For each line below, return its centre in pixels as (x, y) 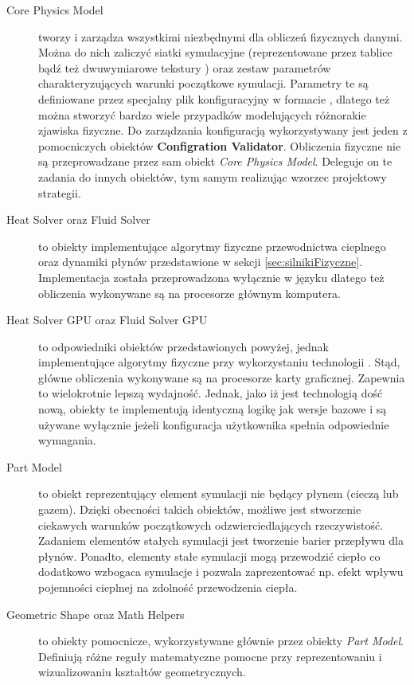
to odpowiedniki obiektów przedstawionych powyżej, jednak (184, 346)
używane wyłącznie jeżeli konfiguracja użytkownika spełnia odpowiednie (214, 424)
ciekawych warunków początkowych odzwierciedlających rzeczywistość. (211, 525)
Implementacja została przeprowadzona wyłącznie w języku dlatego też (211, 277)
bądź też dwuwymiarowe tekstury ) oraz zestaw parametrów (185, 67)
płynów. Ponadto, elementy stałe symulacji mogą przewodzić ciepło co (209, 556)
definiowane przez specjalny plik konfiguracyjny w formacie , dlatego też (214, 98)
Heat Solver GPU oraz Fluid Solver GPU (107, 320)
